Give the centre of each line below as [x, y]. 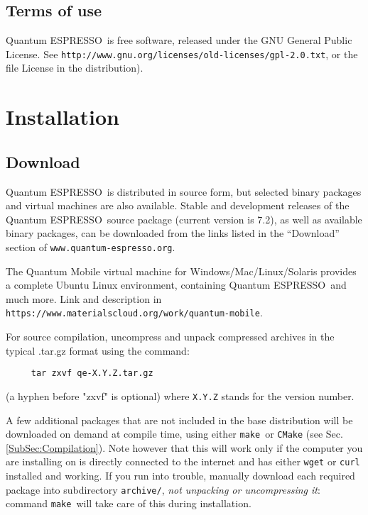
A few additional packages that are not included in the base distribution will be [179, 420]
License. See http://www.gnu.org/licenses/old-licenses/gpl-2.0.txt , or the [182, 54]
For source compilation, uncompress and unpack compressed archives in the [170, 337]
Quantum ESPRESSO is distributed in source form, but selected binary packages [184, 191]
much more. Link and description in [84, 298]
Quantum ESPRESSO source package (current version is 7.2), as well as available [184, 219]
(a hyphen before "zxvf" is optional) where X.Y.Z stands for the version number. [180, 395]
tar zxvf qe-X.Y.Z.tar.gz [92, 373]
